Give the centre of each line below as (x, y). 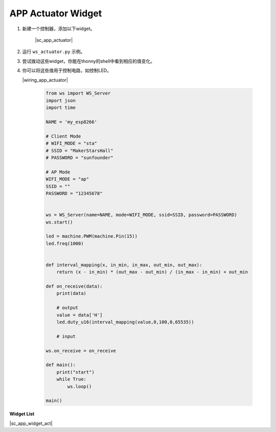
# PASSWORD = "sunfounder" (79, 158)
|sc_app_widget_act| (31, 423)
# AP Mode (58, 172)
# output (67, 308)
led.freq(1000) (65, 243)
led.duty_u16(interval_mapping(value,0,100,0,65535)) (125, 322)
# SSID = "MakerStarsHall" (79, 150)
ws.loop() (79, 386)
